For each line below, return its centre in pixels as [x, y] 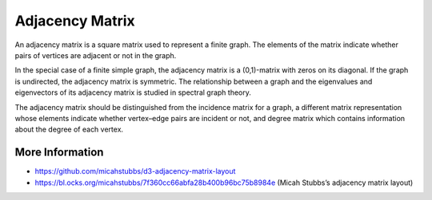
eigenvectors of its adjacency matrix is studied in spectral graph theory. [133, 92]
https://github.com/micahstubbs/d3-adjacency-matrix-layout [135, 171]
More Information [59, 153]
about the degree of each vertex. [69, 129]
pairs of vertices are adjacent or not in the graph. [96, 55]
